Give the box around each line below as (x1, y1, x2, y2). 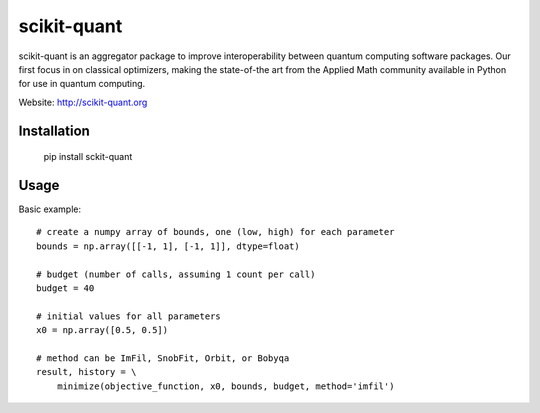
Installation (18, 122, 90, 139)
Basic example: (18, 203, 82, 215)
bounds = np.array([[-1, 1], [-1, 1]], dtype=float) (36, 240, 300, 252)
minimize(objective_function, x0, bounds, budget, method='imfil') (56, 380, 395, 392)
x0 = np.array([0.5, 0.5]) (36, 325, 169, 336)
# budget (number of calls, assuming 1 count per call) (36, 268, 316, 280)
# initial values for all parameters (36, 310, 222, 322)
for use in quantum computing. (18, 78, 146, 90)
